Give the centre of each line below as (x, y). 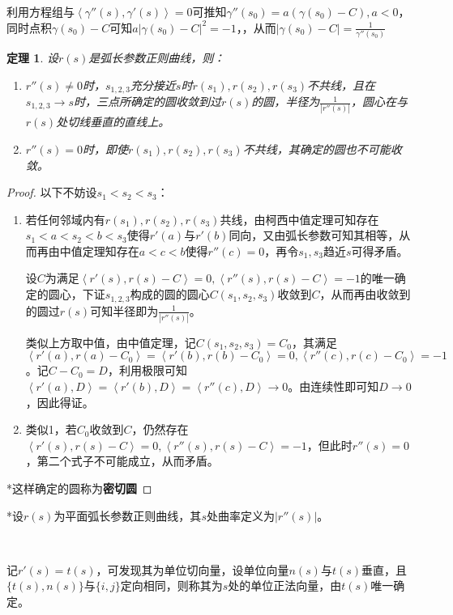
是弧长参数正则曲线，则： (157, 57)
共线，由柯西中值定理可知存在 (299, 219)
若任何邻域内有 (65, 219)
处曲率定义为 (240, 515)
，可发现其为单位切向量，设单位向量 (192, 569)
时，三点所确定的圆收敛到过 (147, 102)
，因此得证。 (60, 402)
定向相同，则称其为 (171, 585)
